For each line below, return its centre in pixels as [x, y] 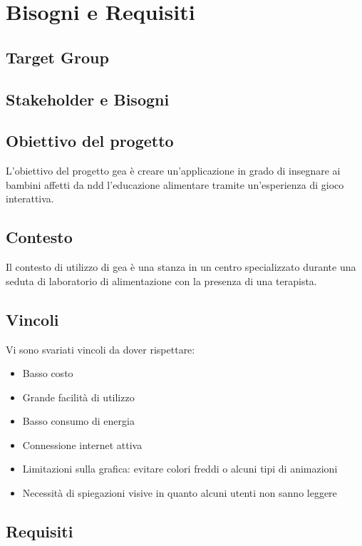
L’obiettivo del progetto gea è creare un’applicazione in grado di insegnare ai [173, 171]
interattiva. [30, 199]
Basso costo [48, 373]
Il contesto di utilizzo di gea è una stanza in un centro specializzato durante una [181, 267]
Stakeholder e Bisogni [88, 99]
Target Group [57, 57]
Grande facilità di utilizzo [78, 397]
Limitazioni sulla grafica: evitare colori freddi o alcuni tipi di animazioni [180, 469]
